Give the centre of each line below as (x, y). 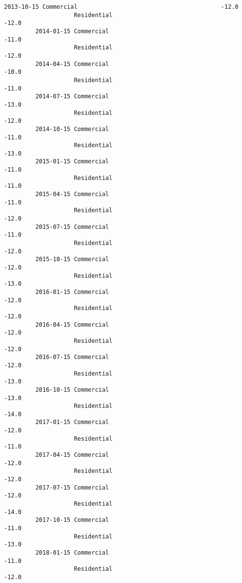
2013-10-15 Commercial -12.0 (121, 7)
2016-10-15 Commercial (72, 390)
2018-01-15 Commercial (72, 552)
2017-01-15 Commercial (72, 422)
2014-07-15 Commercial (72, 97)
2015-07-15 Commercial (72, 227)
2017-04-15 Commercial (72, 455)
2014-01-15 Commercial (72, 31)
